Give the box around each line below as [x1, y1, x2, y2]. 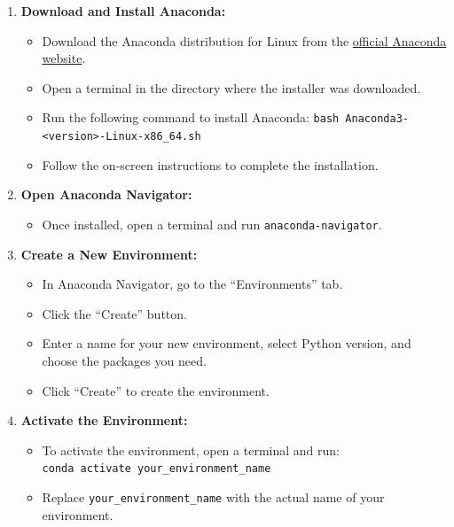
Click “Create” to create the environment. [42, 381, 270, 399]
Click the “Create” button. [42, 304, 187, 322]
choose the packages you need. [42, 351, 207, 369]
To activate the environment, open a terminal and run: [42, 440, 340, 459]
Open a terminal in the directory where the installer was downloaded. [42, 78, 421, 97]
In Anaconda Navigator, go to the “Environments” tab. [42, 275, 343, 293]
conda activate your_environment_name [42, 462, 271, 476]
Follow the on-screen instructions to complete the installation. [42, 155, 379, 174]
